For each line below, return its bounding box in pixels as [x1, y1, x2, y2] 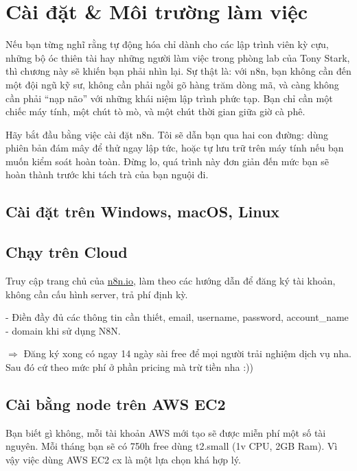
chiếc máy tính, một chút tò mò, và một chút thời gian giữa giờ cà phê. [5, 104, 306, 119]
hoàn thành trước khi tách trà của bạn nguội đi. [5, 167, 209, 182]
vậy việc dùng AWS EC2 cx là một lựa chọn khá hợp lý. [5, 452, 241, 466]
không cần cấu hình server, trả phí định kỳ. [5, 287, 188, 301]
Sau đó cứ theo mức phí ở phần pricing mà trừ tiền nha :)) [5, 360, 254, 374]
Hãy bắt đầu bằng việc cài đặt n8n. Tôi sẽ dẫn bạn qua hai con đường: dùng [5, 127, 328, 141]
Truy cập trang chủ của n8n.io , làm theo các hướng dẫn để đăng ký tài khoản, [5, 274, 336, 288]
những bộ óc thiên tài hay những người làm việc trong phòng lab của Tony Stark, [5, 50, 350, 64]
